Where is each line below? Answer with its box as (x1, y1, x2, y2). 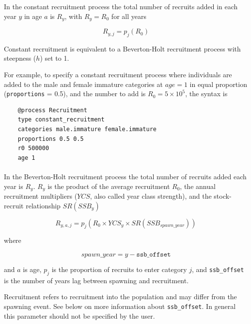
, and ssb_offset (191, 264, 244, 274)
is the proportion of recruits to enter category (51, 264, 187, 274)
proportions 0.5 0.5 (17, 135, 84, 142)
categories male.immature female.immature (17, 126, 157, 133)
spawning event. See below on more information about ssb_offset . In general (4, 301, 236, 311)
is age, (23, 264, 42, 274)
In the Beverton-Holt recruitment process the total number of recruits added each (4, 171, 247, 182)
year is (4, 181, 23, 191)
